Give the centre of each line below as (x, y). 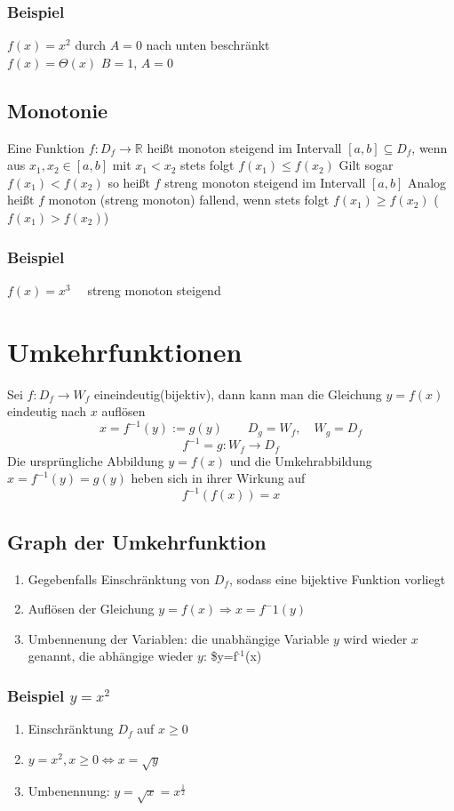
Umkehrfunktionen (125, 351)
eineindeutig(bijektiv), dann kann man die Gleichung (238, 393)
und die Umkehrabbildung (301, 460)
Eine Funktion (46, 147)
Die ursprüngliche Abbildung (86, 460)
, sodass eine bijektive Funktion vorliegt (337, 578)
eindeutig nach (47, 411)
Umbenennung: (69, 791)
